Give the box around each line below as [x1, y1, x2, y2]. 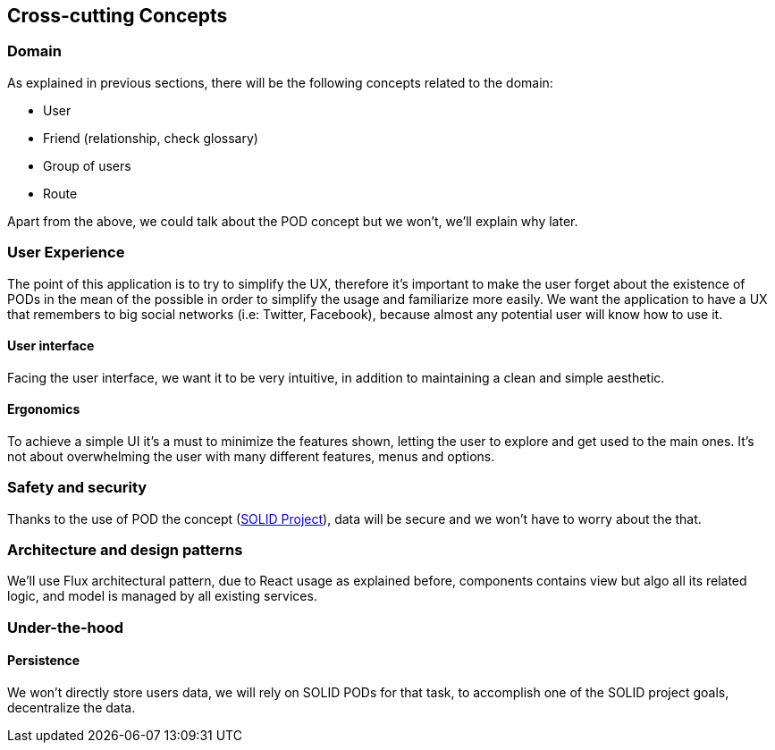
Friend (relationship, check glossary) [43, 130, 258, 146]
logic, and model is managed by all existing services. [7, 588, 317, 604]
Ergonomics [7, 401, 80, 417]
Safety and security [7, 478, 147, 497]
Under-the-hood [7, 618, 124, 636]
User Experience [7, 243, 125, 262]
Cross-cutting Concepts [7, 4, 228, 27]
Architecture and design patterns [7, 541, 243, 560]
